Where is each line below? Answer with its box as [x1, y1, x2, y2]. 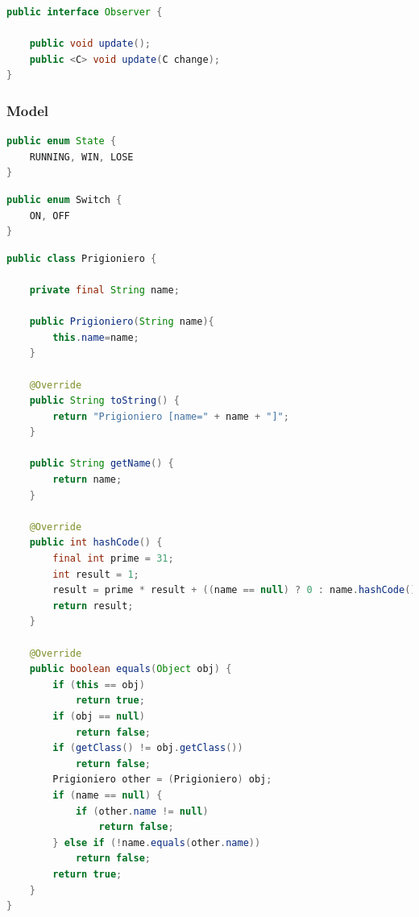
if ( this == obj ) [52, 678, 145, 691]
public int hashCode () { [29, 537, 163, 549]
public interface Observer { [6, 6, 163, 18]
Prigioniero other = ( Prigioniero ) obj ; [52, 774, 272, 786]
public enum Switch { [6, 193, 122, 205]
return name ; [52, 474, 122, 486]
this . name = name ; [52, 331, 139, 343]
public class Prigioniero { [6, 252, 157, 264]
